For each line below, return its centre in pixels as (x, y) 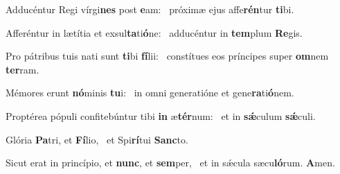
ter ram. (23, 69)
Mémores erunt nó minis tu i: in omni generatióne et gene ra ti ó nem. (150, 93)
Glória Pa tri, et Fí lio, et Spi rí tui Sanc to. (97, 139)
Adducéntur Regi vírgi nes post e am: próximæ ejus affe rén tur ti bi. (150, 9)
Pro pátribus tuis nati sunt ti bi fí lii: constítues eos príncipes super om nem (167, 56)
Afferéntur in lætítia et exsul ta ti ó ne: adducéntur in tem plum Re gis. (154, 32)
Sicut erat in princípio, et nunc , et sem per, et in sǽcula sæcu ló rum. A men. (170, 163)
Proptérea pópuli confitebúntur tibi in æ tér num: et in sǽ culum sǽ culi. (161, 115)
